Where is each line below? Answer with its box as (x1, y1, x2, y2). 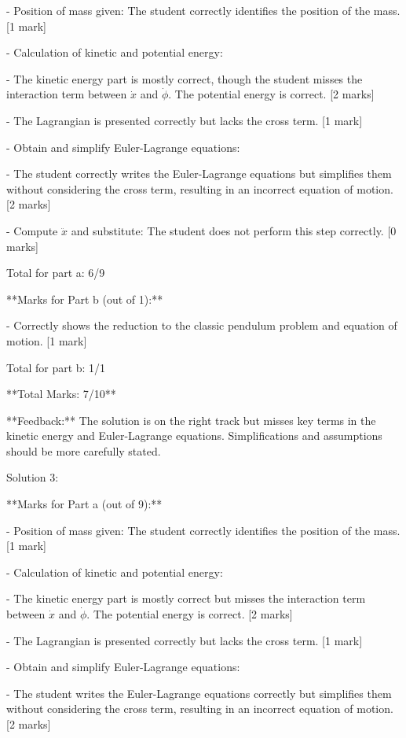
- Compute (6, 222, 58, 238)
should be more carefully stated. (6, 442, 161, 459)
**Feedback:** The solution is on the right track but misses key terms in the (6, 411, 376, 428)
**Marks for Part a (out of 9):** (6, 496, 163, 512)
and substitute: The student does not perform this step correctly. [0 (71, 222, 397, 238)
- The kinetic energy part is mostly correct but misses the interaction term (6, 590, 366, 607)
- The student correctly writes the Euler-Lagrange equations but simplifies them (6, 165, 392, 182)
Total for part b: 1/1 (6, 359, 106, 375)
